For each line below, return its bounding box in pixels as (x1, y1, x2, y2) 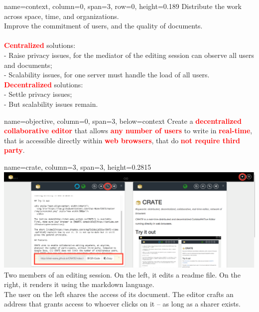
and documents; (4, 59, 52, 70)
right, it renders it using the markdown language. (4, 279, 154, 290)
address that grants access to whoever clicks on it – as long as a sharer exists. (4, 299, 241, 309)
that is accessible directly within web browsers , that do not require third (4, 135, 241, 145)
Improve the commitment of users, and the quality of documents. (4, 20, 203, 31)
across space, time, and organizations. (4, 10, 119, 21)
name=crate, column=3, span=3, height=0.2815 (4, 161, 151, 172)
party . (4, 145, 25, 155)
